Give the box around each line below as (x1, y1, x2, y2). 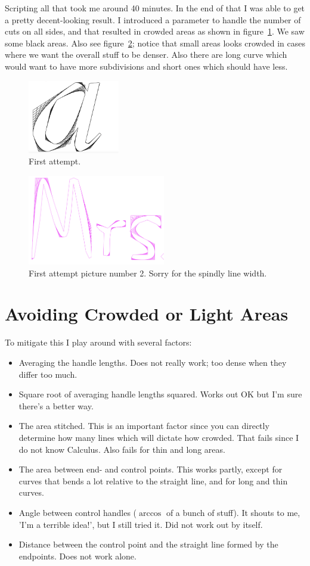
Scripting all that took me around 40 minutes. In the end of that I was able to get (5, 2, 305, 14)
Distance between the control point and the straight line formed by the (18, 538, 278, 551)
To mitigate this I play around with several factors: (5, 336, 192, 349)
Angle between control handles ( (18, 506, 137, 518)
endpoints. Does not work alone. (18, 549, 137, 562)
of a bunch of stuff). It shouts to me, (166, 506, 300, 518)
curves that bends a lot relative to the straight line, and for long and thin (18, 474, 288, 487)
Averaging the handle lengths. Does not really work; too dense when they (18, 356, 287, 368)
